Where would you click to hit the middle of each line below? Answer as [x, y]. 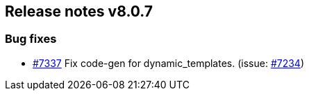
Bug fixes [31, 39]
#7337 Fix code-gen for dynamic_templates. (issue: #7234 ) [169, 63]
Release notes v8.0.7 [79, 11]
